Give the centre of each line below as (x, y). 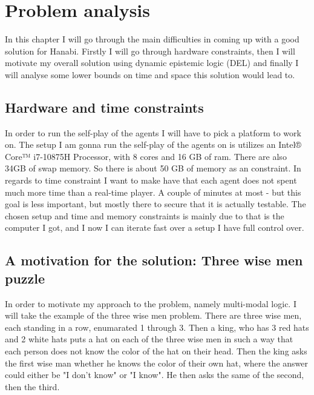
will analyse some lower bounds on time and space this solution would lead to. (150, 74)
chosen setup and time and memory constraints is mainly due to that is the (145, 215)
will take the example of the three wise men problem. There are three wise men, (153, 315)
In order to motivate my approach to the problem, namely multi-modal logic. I (151, 303)
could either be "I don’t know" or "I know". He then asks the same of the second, (155, 375)
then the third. (32, 386)
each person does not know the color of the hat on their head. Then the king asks (156, 351)
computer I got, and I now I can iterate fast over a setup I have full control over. (155, 227)
